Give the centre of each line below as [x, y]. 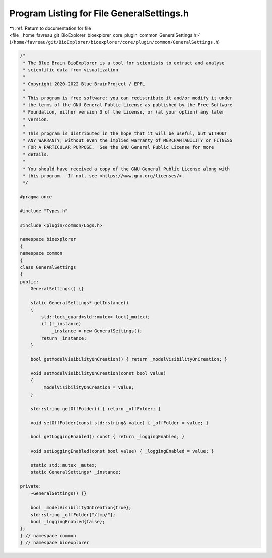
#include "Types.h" [44, 211]
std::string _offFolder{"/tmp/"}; [73, 514]
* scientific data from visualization [71, 70]
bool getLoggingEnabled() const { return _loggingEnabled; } [108, 437]
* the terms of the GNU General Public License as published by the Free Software [128, 105]
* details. [36, 154]
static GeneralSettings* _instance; [76, 472]
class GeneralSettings [48, 268]
